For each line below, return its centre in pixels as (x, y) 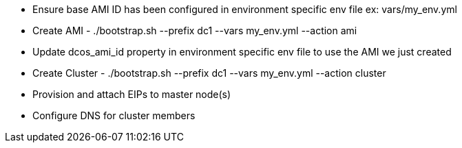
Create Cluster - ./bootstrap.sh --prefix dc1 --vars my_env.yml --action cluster (209, 73)
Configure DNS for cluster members (114, 115)
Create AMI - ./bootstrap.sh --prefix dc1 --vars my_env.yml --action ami (195, 30)
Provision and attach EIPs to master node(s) (132, 94)
